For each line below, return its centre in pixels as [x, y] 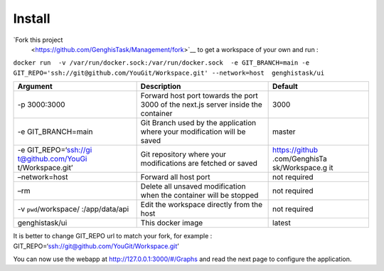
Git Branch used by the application [198, 123]
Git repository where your [183, 154]
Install [32, 18]
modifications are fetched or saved [199, 164]
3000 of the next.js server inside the [201, 105]
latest [282, 223]
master [284, 132]
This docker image [172, 223]
